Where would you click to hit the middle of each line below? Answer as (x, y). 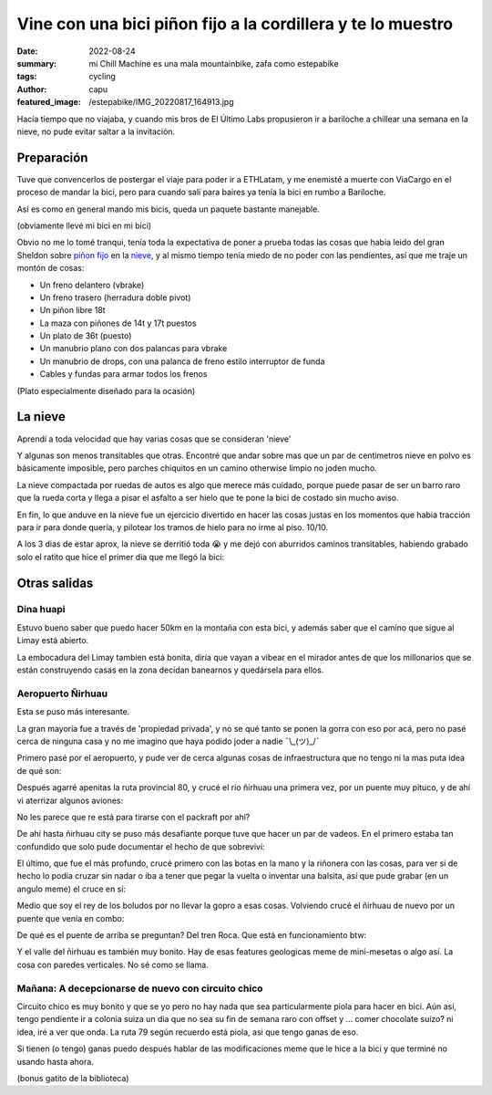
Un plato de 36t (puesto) (86, 336)
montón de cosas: (51, 268)
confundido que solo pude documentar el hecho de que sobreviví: (141, 846)
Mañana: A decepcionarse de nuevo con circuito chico (140, 988)
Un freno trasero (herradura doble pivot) (115, 297)
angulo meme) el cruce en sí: (72, 889)
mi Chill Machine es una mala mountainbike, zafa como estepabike (214, 63)
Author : (32, 89)
